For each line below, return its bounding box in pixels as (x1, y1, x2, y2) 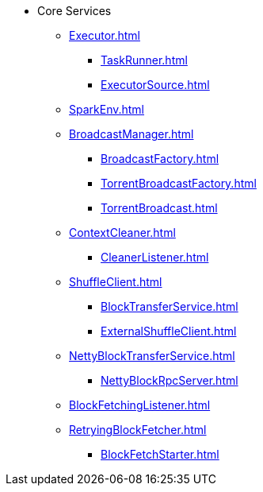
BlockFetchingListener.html (69, 398, 211, 412)
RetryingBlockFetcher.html (69, 423, 207, 436)
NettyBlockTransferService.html (69, 349, 235, 362)
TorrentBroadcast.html (101, 201, 218, 215)
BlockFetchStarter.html (101, 447, 219, 461)
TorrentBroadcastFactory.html (101, 176, 257, 190)
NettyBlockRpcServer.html (101, 374, 238, 387)
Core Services (37, 4, 112, 17)
